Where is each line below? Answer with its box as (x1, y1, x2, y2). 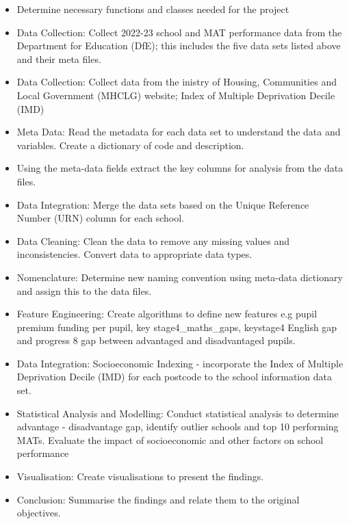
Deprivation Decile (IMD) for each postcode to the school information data (16, 369, 332, 384)
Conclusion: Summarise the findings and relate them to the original (16, 492, 300, 506)
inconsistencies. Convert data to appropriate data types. (16, 247, 253, 261)
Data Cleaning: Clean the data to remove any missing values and (16, 233, 290, 248)
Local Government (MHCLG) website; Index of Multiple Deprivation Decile (16, 88, 335, 102)
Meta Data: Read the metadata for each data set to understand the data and (16, 125, 341, 139)
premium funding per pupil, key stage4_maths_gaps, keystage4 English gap (16, 319, 337, 334)
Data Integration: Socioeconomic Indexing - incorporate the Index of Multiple (16, 356, 344, 370)
